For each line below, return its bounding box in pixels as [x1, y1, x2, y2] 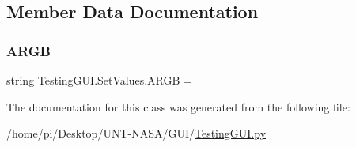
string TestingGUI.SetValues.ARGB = [6, 72, 192, 88]
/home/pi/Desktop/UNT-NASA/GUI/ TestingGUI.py [6, 125, 267, 141]
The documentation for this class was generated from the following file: [6, 98, 350, 115]
